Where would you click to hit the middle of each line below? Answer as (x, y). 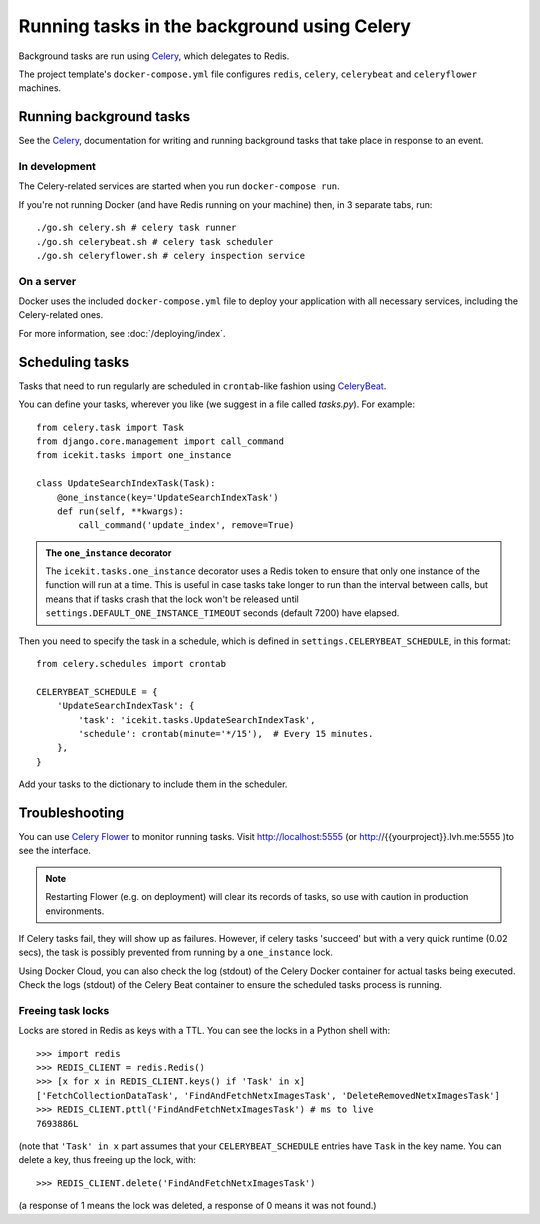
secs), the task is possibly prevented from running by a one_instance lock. (176, 952)
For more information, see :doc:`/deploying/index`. (122, 333)
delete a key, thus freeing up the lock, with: (107, 1160)
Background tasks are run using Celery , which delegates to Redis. (154, 56)
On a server (47, 281)
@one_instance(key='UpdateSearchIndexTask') (167, 497)
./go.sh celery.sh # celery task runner (136, 228)
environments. (75, 911)
